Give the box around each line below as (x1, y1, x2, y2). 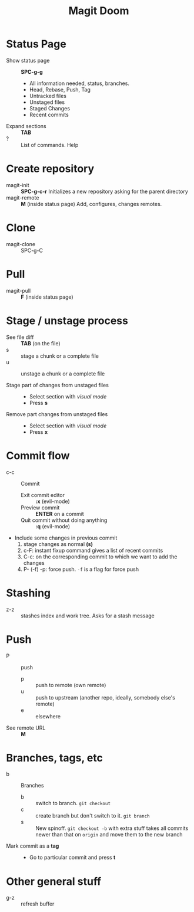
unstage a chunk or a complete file (21, 370, 105, 377)
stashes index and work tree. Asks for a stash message (21, 612, 155, 619)
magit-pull (6, 287, 31, 294)
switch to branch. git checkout (35, 800, 111, 807)
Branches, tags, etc (6, 751, 103, 764)
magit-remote (6, 194, 39, 201)
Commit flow (6, 449, 70, 462)
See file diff (6, 334, 34, 341)
